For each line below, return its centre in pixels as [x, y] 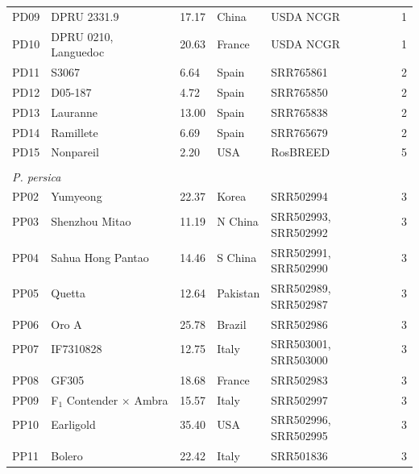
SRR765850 [299, 91]
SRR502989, [301, 288]
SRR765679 [299, 132]
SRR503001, [301, 344]
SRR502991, [301, 252]
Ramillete [75, 132]
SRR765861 [299, 72]
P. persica [37, 176]
